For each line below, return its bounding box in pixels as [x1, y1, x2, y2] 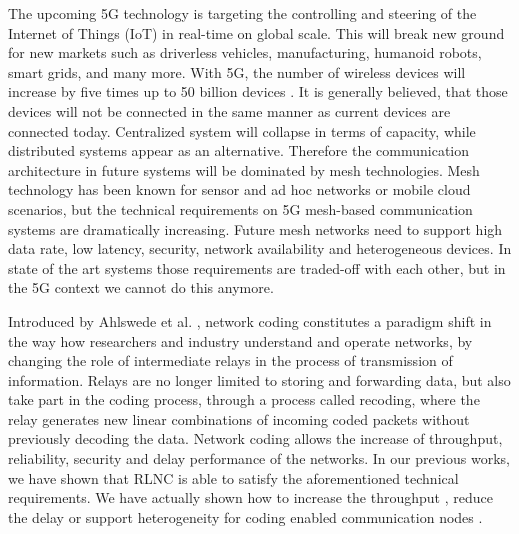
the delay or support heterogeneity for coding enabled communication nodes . [8, 506, 483, 527]
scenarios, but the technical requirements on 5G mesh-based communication [8, 198, 473, 219]
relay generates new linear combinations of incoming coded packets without [8, 408, 470, 429]
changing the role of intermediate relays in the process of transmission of [8, 350, 453, 371]
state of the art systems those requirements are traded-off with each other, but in [8, 257, 506, 278]
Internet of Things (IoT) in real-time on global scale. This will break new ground [8, 22, 505, 43]
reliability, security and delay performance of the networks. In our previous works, [8, 448, 510, 469]
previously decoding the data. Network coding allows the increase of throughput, [8, 428, 503, 449]
